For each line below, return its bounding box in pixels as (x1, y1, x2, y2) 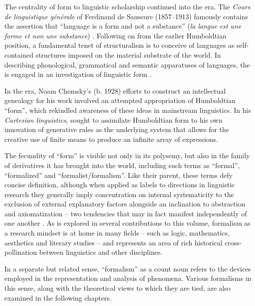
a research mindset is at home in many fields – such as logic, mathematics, (4, 228, 230, 238)
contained (4, 49, 34, 60)
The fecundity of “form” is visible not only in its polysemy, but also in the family (4, 150, 250, 161)
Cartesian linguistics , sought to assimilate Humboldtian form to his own (4, 114, 222, 125)
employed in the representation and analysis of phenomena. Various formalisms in (4, 273, 252, 283)
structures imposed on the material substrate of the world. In (36, 49, 221, 60)
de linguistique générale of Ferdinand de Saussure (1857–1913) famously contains (4, 11, 248, 21)
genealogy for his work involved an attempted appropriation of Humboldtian (4, 95, 236, 105)
